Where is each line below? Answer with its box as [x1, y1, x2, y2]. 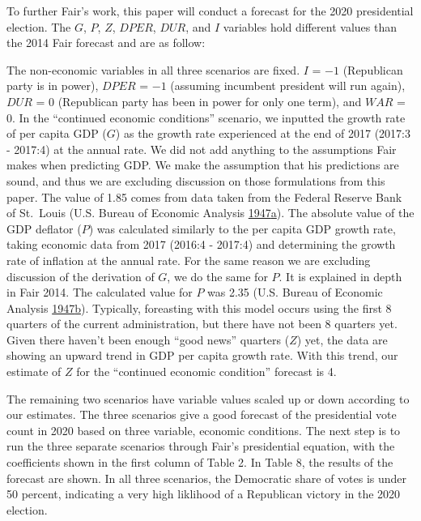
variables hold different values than [223, 18, 397, 35]
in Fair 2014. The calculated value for [6, 284, 193, 301]
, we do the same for [167, 267, 268, 284]
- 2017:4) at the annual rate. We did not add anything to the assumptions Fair [6, 140, 397, 157]
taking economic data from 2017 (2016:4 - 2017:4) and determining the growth [6, 236, 396, 253]
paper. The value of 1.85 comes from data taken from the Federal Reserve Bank [6, 188, 402, 205]
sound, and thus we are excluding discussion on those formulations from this [6, 172, 385, 189]
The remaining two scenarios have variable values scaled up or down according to [6, 390, 410, 407]
